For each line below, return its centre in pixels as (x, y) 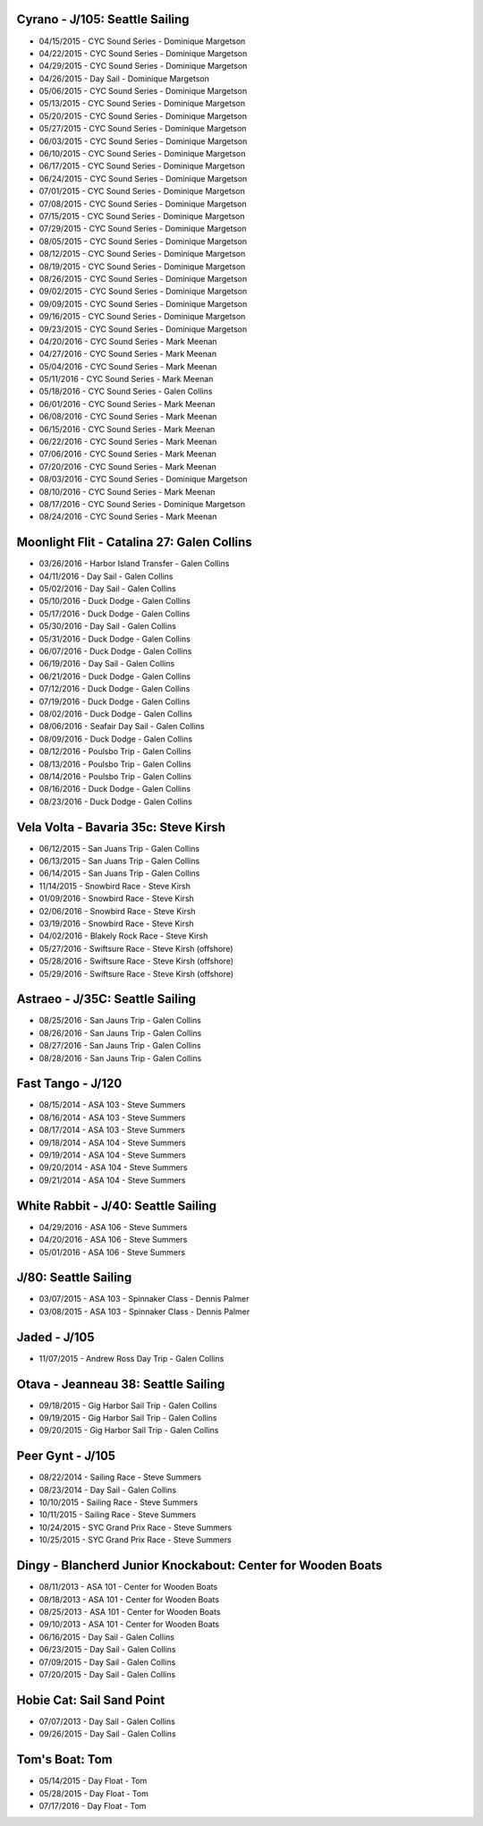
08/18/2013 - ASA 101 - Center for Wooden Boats (129, 1599)
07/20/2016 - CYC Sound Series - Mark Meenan (127, 466)
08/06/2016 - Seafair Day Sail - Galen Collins (122, 726)
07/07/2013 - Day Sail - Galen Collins (107, 1721)
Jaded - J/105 (55, 1337)
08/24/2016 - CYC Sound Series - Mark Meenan (128, 517)
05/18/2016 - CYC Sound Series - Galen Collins (126, 391)
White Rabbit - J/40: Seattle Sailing (117, 1206)
